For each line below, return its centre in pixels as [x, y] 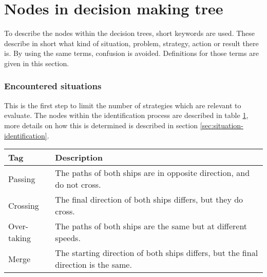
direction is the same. [93, 265]
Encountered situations [53, 86]
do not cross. [78, 185]
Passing [22, 179]
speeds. [68, 238]
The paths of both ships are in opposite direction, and [152, 173]
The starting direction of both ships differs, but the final [157, 253]
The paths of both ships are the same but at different [151, 226]
